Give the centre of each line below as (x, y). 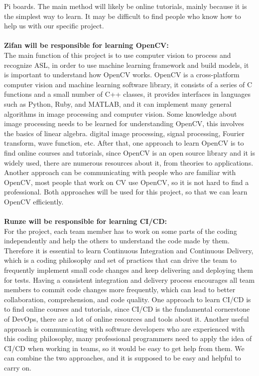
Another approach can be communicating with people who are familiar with (120, 172)
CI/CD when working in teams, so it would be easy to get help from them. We (124, 348)
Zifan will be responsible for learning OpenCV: (86, 45)
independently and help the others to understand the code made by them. (117, 241)
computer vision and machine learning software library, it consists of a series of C (128, 84)
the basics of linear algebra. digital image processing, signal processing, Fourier (124, 133)
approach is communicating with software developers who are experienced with (125, 328)
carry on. (18, 367)
